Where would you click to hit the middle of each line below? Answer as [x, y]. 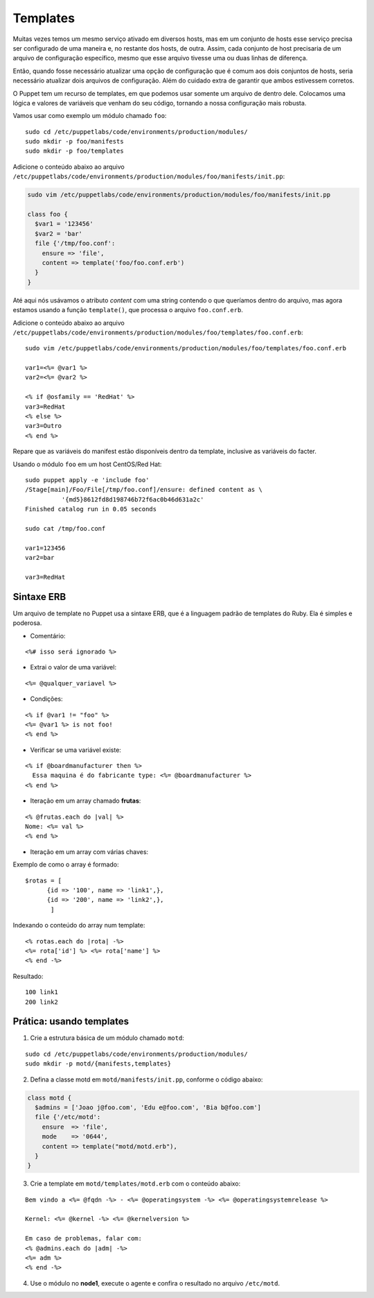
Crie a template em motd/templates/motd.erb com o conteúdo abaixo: [135, 1184]
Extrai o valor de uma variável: [73, 667]
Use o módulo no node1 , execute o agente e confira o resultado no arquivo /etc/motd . [155, 1283]
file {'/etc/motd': [68, 1117]
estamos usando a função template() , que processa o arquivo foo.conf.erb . [128, 310]
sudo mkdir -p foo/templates [74, 151]
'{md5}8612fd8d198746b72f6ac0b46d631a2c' [133, 499]
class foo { [48, 214]
